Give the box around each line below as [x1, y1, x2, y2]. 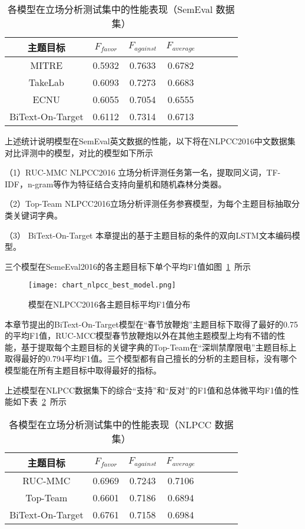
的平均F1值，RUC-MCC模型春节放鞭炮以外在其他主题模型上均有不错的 [5, 329, 277, 342]
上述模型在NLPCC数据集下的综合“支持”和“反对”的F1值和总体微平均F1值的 [5, 383, 291, 396]
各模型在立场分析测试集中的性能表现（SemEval [8, 2, 213, 16]
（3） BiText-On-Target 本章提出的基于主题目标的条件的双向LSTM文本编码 [5, 229, 292, 241]
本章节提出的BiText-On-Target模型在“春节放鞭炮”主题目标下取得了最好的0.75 [5, 318, 299, 330]
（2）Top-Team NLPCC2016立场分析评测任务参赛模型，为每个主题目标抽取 [5, 197, 291, 210]
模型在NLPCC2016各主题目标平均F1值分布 [28, 298, 191, 310]
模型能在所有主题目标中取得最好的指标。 [5, 363, 161, 376]
